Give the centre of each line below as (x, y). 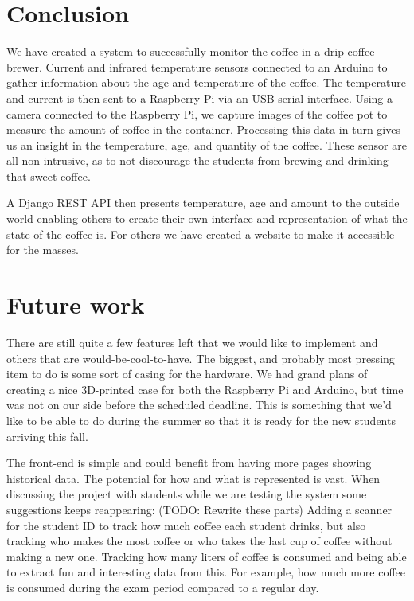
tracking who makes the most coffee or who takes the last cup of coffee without (199, 541)
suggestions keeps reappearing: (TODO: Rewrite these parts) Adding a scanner (199, 509)
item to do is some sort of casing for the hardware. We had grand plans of (187, 374)
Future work (76, 304)
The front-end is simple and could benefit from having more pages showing (189, 463)
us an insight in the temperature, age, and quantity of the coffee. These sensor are (207, 144)
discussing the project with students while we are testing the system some (187, 494)
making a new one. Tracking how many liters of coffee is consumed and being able (207, 556)
